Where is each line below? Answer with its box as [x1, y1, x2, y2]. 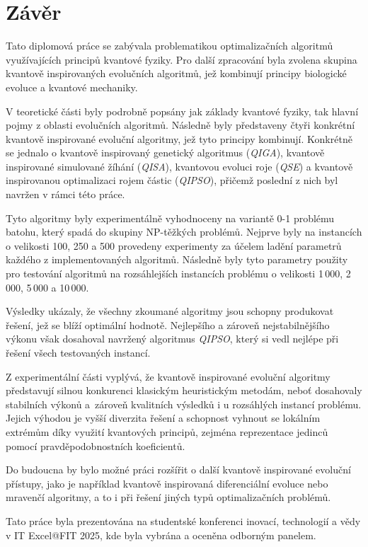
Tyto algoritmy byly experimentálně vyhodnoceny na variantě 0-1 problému [6, 210, 335, 225]
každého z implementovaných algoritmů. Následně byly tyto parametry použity [6, 252, 348, 267]
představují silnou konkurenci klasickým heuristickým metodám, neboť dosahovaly [6, 383, 362, 398]
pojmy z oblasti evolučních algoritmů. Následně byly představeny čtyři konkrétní [6, 117, 355, 132]
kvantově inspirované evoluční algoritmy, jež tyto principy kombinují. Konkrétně [6, 131, 352, 146]
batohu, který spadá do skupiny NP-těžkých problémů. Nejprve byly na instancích [6, 224, 362, 239]
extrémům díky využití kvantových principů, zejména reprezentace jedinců [6, 424, 328, 439]
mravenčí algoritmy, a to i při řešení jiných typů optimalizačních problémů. [6, 490, 331, 505]
